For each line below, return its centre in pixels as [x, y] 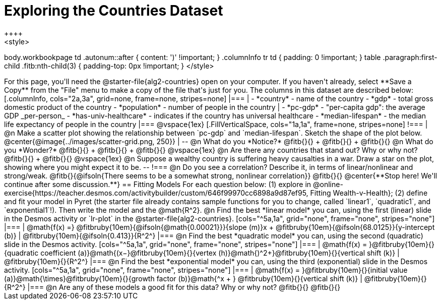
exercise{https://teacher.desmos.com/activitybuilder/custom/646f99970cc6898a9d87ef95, [156, 193]
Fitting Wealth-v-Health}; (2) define [369, 193]
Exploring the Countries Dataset [114, 11]
